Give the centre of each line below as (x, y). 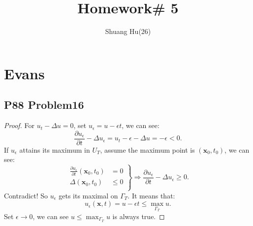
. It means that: (151, 195)
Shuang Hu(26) (128, 31)
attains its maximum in (55, 149)
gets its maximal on (88, 195)
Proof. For (19, 125)
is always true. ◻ (139, 216)
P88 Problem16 (44, 105)
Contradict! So (26, 195)
